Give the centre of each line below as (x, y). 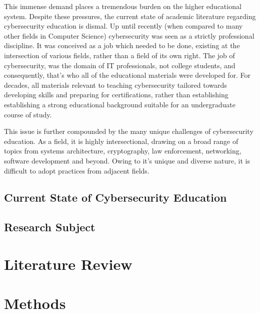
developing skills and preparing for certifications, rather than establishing (116, 95)
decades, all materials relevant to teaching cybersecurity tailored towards (115, 85)
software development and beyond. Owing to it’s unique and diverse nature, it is (127, 160)
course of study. (28, 114)
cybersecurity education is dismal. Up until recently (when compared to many (123, 26)
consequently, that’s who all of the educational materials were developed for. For (127, 75)
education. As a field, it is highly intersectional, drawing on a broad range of (121, 141)
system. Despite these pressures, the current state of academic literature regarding (130, 16)
